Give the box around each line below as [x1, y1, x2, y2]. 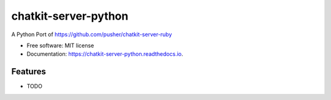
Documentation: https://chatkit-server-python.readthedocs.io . [26, 50, 183, 58]
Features [11, 66, 46, 77]
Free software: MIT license [26, 42, 94, 49]
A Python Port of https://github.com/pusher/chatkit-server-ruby [11, 31, 172, 38]
